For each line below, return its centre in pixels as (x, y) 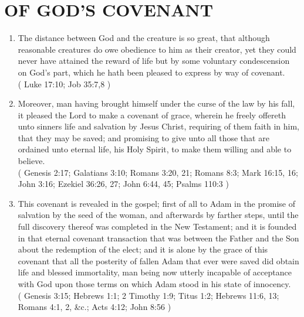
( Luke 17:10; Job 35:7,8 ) (64, 83)
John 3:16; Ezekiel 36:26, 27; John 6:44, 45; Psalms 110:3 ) (123, 184)
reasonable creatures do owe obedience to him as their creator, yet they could (157, 49)
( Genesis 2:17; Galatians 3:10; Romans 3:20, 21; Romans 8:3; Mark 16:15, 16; (158, 172)
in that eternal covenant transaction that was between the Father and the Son (158, 238)
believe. (31, 161)
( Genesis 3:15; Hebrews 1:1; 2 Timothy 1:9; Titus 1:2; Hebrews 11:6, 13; (148, 295)
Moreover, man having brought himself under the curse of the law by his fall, (156, 103)
